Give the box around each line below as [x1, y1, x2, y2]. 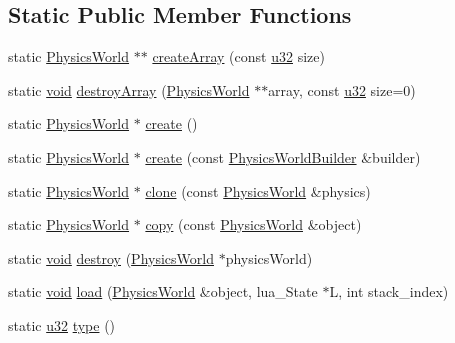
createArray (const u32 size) [152, 46, 325, 67]
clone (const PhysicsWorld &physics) [145, 180, 371, 201]
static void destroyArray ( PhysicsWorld [8, 79, 250, 100]
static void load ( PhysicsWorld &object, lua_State [8, 281, 318, 302]
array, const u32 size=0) [268, 79, 416, 100]
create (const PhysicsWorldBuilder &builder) [145, 146, 421, 167]
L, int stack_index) [329, 281, 449, 302]
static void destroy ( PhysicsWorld [8, 247, 214, 268]
